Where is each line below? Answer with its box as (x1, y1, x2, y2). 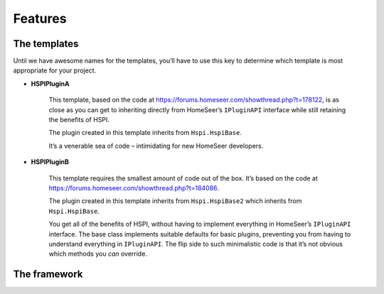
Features (13, 11, 67, 26)
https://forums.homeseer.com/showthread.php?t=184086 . (48, 183, 220, 192)
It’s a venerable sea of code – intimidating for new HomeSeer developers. (48, 141, 264, 150)
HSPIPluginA (31, 79, 70, 88)
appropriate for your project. (13, 66, 97, 75)
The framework (13, 268, 83, 281)
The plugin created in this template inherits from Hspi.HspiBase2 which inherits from (48, 197, 302, 205)
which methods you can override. (48, 249, 147, 258)
